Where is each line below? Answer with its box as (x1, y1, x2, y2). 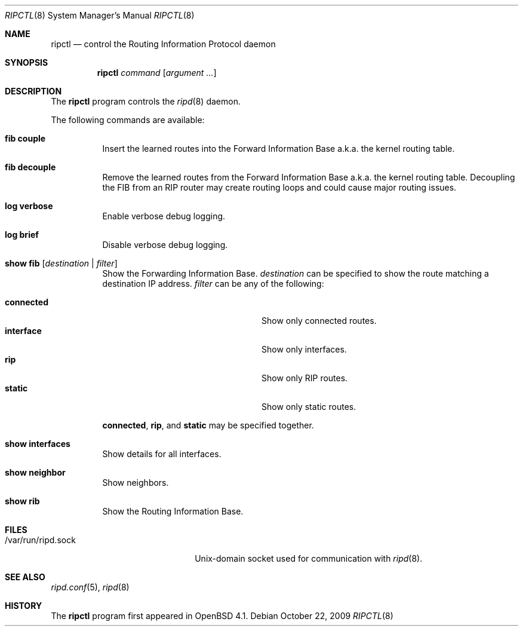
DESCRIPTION (5, 86, 62, 96)
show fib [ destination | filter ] (5, 258, 118, 268)
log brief (5, 229, 39, 240)
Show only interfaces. (261, 344, 347, 354)
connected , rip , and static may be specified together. (102, 420, 314, 430)
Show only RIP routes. (261, 373, 348, 383)
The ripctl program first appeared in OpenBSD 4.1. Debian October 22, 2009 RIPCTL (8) (51, 611, 393, 621)
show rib (5, 496, 40, 506)
